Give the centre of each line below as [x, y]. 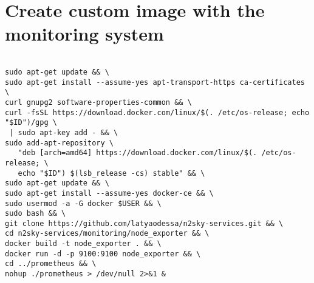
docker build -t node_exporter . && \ [83, 244]
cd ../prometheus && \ [51, 264]
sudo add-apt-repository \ [59, 143]
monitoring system [84, 34]
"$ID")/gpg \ [31, 123]
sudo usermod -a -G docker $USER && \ [83, 203]
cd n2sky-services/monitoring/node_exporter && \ [107, 234]
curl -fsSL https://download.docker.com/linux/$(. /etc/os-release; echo [157, 112]
